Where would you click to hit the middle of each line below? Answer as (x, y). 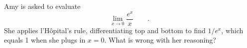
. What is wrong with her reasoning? (160, 40)
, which (232, 30)
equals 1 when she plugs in (45, 40)
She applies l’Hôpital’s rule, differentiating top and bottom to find (105, 30)
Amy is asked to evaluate (42, 6)
